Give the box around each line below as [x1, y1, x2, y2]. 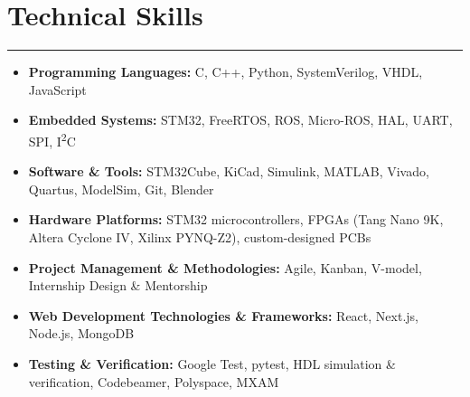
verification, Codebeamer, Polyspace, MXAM [28, 372, 279, 391]
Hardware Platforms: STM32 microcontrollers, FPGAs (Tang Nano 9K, [28, 210, 444, 229]
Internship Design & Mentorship [28, 276, 208, 295]
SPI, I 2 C [28, 128, 76, 150]
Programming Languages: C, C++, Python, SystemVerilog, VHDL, [28, 62, 423, 81]
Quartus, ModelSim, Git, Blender [28, 179, 214, 198]
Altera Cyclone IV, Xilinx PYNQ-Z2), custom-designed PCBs [28, 227, 371, 246]
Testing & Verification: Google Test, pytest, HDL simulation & [28, 354, 396, 373]
